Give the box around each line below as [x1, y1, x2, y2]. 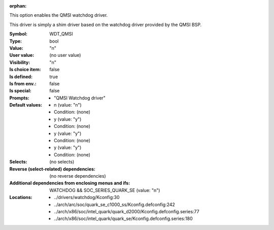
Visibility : [9, 59, 30, 65]
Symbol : [9, 31, 28, 37]
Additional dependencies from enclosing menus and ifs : [9, 180, 130, 186]
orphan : [9, 3, 27, 9]
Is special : [9, 88, 31, 94]
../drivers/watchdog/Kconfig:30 [54, 194, 120, 201]
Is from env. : [9, 80, 37, 86]
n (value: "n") [54, 102, 82, 108]
